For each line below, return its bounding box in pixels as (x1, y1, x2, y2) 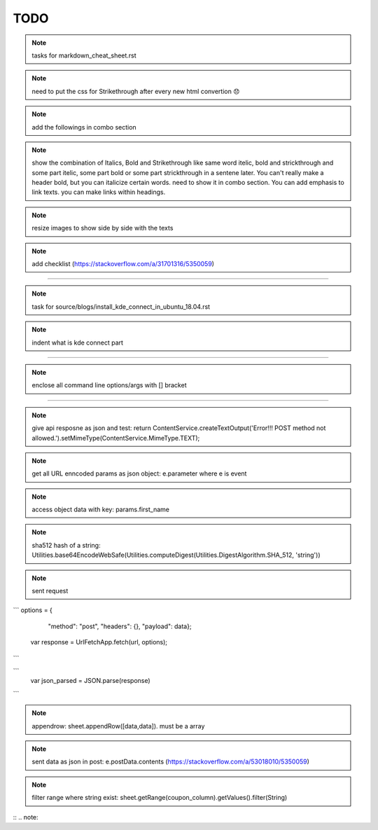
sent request (31, 587, 69, 595)
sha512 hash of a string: (31, 541, 101, 549)
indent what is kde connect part (31, 338, 124, 347)
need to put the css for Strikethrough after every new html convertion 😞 (31, 87, 240, 95)
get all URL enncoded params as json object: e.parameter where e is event (31, 469, 247, 478)
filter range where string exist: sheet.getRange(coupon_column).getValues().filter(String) (31, 794, 288, 802)
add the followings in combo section (31, 123, 136, 131)
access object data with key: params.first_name (31, 505, 170, 514)
